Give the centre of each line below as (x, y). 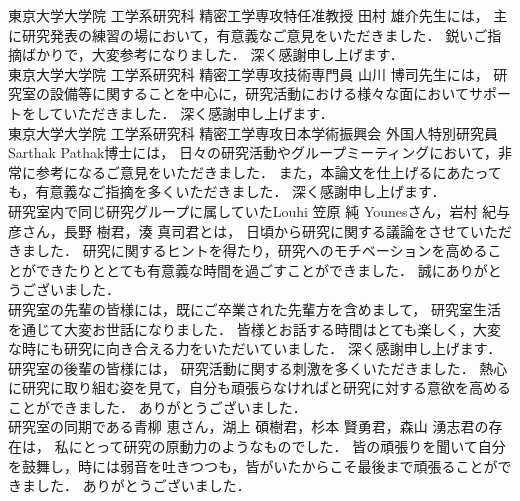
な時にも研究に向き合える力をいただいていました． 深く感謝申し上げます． (255, 348)
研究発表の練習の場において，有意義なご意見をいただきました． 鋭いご (254, 34)
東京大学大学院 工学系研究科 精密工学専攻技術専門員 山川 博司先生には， (248, 73)
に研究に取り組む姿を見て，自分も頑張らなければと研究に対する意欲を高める (260, 387)
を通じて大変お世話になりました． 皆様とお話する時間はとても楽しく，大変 (255, 328)
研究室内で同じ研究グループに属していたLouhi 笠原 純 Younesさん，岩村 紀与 (259, 210)
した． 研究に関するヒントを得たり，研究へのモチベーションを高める (261, 250)
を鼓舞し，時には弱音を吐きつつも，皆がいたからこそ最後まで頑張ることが (253, 465)
